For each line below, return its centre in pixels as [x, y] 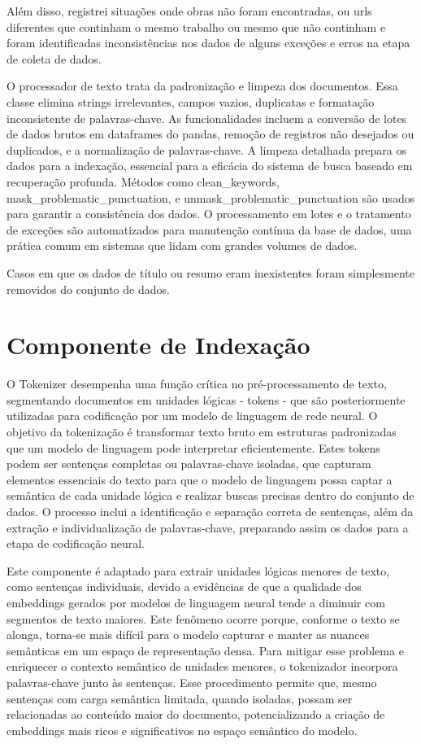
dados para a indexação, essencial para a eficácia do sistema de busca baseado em [210, 166]
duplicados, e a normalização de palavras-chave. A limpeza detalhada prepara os [206, 149]
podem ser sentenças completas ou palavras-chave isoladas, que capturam [189, 464]
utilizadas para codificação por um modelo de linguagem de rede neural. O [192, 416]
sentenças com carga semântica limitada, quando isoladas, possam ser [180, 698]
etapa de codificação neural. [76, 543]
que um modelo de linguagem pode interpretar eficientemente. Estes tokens [193, 447]
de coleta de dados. [54, 58]
